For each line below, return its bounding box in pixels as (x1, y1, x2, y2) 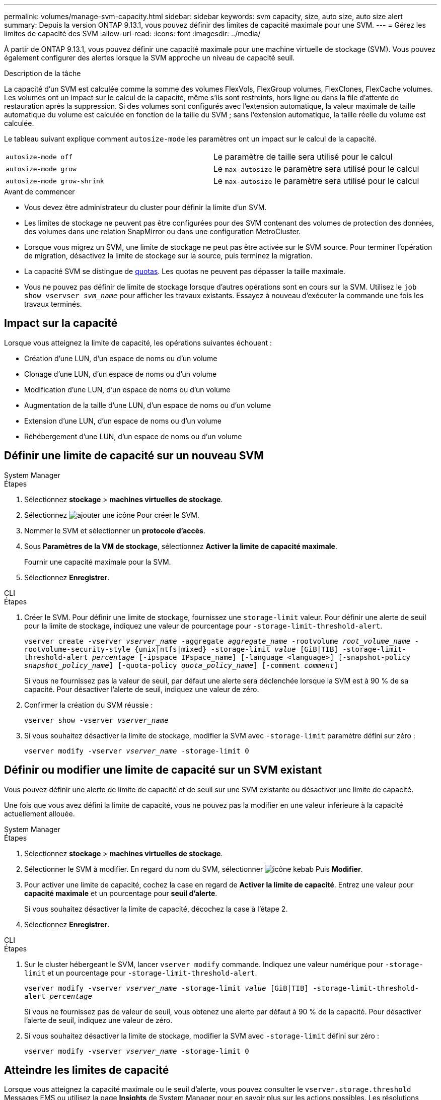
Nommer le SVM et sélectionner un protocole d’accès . (24, 526, 205, 535)
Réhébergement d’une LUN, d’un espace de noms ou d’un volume (24, 432, 242, 441)
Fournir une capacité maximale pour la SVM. (24, 557, 171, 566)
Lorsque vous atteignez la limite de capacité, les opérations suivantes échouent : (4, 338, 272, 347)
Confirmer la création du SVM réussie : (24, 700, 153, 709)
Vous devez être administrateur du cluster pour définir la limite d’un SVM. (24, 203, 267, 212)
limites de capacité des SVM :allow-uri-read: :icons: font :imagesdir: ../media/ (4, 29, 261, 38)
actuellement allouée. (4, 809, 75, 818)
